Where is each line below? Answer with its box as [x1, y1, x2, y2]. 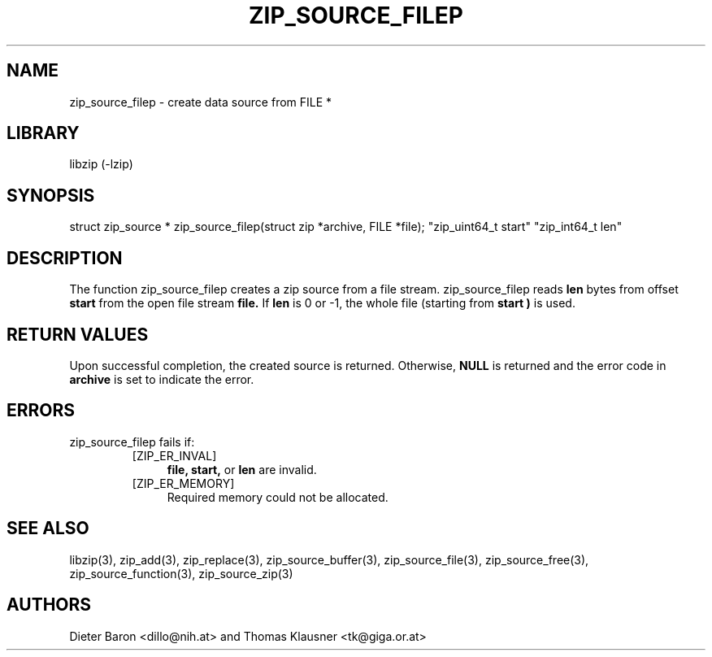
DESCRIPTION [7, 247, 123, 268]
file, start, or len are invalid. [167, 462, 317, 476]
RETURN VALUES [7, 324, 149, 345]
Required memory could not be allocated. [167, 489, 389, 504]
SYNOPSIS [7, 185, 95, 206]
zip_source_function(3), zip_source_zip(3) [69, 566, 293, 581]
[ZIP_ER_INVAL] [132, 448, 217, 463]
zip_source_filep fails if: [69, 434, 195, 449]
